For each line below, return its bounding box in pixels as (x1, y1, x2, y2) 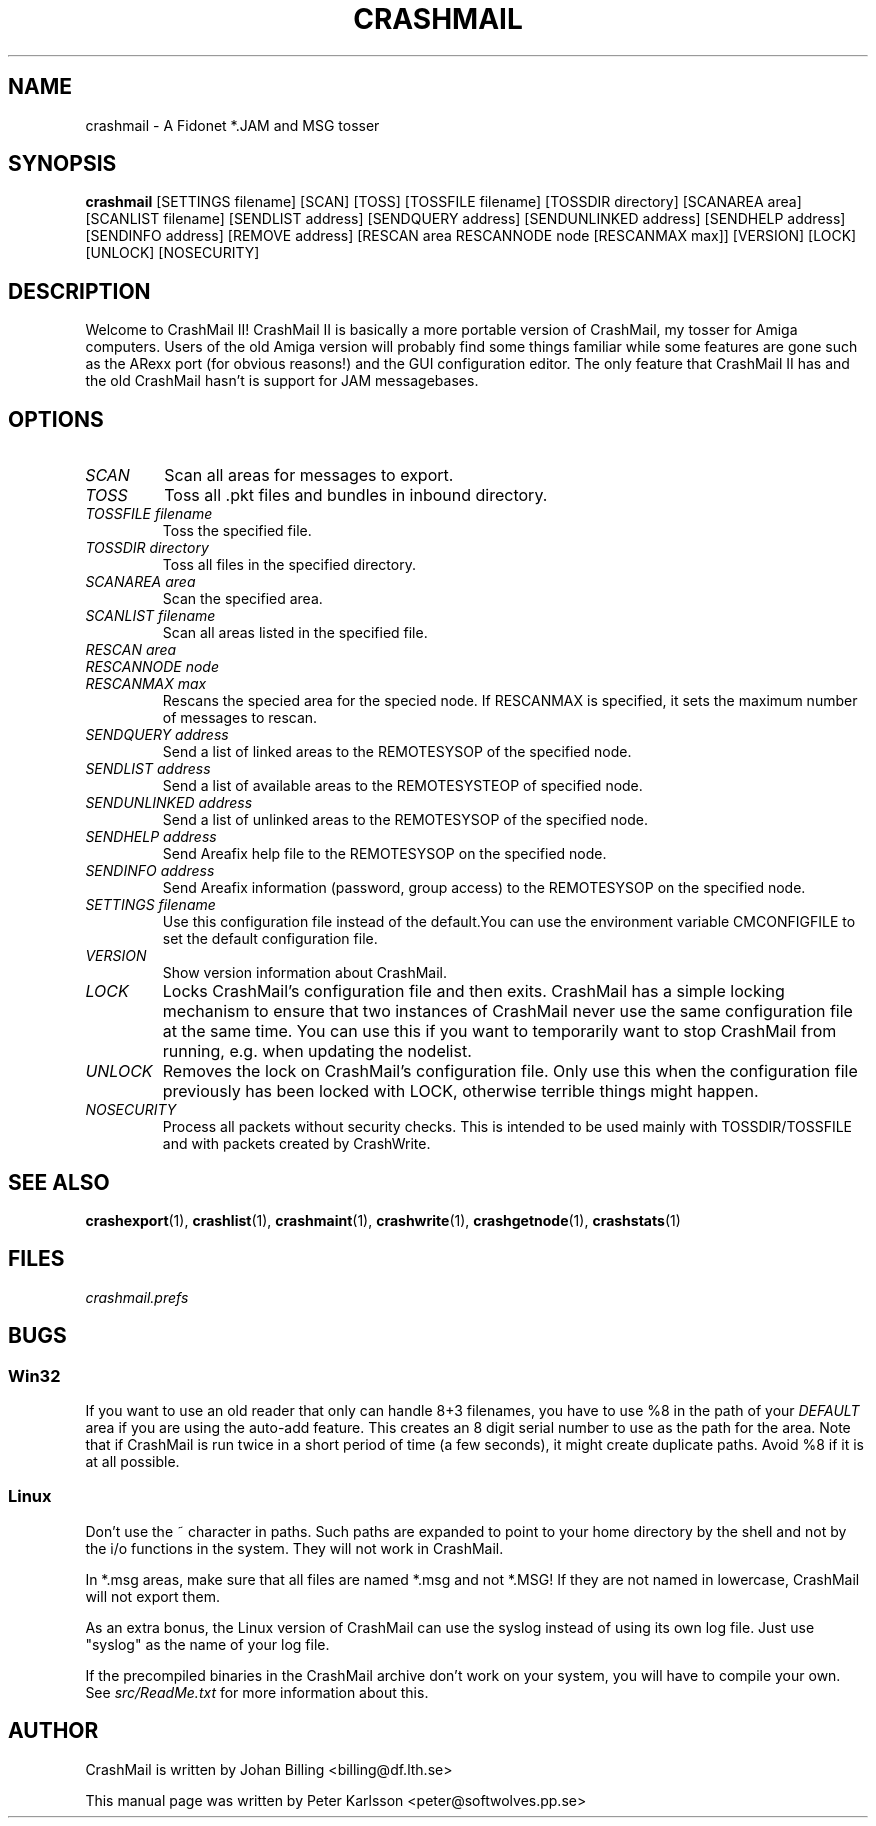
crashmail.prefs (85, 1288, 189, 1306)
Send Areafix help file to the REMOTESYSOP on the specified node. (162, 845, 607, 863)
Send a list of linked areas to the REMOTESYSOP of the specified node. (162, 743, 632, 761)
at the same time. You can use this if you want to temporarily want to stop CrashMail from (162, 1021, 837, 1042)
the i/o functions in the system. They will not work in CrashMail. (85, 1539, 504, 1557)
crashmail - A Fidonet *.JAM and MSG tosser (85, 116, 380, 134)
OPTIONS (8, 406, 104, 432)
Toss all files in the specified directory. (162, 556, 416, 574)
